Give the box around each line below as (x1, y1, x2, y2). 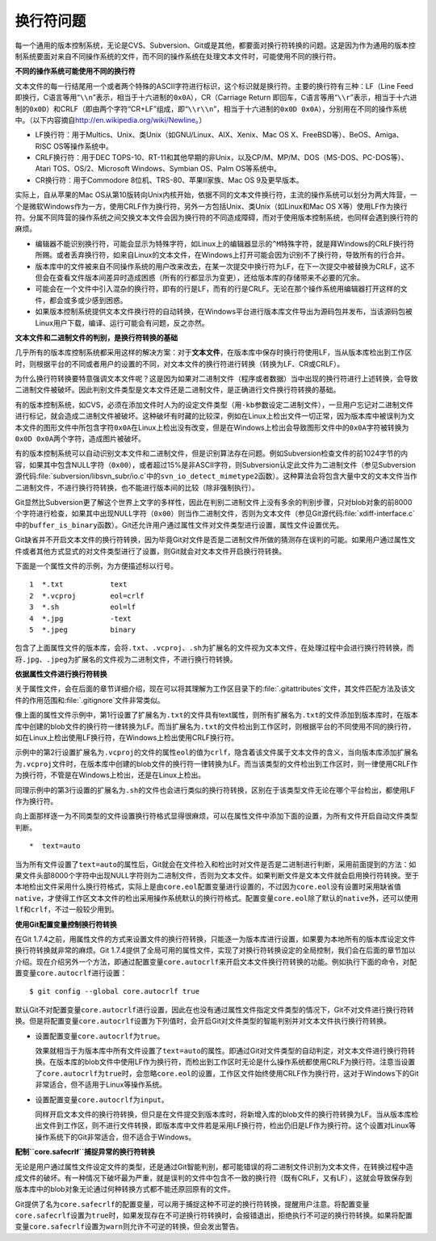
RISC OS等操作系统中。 (35, 141, 113, 151)
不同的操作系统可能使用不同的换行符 (15, 66, 136, 76)
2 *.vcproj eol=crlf (29, 591, 145, 600)
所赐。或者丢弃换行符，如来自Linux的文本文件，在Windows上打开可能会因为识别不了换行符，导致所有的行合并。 (35, 250, 409, 260)
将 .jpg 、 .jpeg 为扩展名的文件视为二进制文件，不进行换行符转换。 (15, 654, 237, 664)
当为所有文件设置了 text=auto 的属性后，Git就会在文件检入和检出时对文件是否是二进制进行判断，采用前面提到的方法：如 (15, 859, 417, 869)
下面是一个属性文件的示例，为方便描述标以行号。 (15, 561, 178, 570)
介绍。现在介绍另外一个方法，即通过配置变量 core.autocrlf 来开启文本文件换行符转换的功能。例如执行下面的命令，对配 (15, 957, 417, 966)
